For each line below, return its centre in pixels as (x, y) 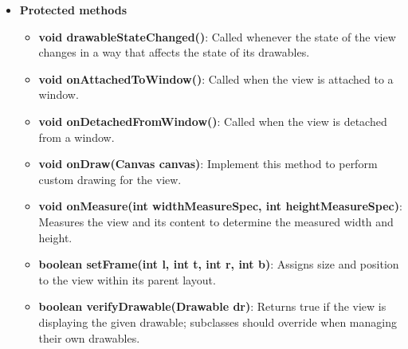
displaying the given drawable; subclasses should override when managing (218, 322)
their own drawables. (89, 337)
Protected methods (73, 10)
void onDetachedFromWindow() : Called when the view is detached (213, 121)
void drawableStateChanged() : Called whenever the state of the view (217, 36)
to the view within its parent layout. (127, 279)
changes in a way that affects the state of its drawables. (174, 52)
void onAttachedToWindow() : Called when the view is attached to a (216, 78)
